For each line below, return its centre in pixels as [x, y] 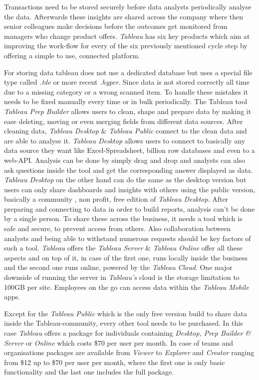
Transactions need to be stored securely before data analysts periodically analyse [128, 6]
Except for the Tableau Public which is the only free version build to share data [126, 313]
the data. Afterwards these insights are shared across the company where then [124, 16]
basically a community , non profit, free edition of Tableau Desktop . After [116, 199]
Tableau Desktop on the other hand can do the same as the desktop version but [125, 180]
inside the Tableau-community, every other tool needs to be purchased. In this [124, 323]
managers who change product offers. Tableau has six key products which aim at [127, 36]
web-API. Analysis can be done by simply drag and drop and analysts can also [125, 160]
